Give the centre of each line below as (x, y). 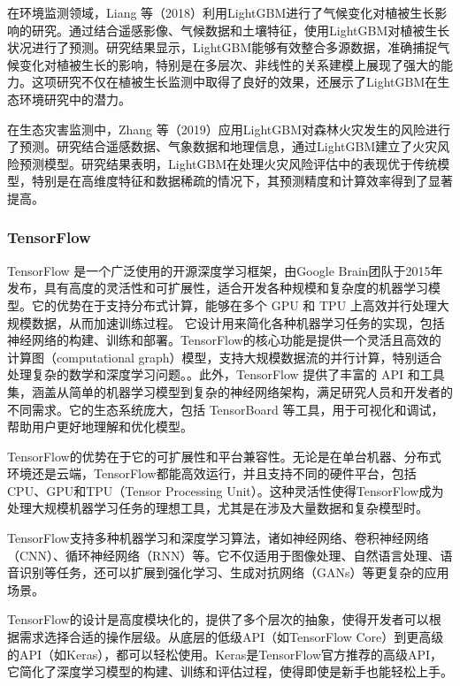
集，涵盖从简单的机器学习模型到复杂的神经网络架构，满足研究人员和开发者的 (230, 391)
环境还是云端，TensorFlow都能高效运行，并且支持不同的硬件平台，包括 (212, 473)
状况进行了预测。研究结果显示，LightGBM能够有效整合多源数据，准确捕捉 (222, 47)
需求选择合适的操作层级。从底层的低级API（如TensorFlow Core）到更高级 (231, 637)
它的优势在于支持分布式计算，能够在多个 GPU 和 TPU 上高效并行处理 (234, 305)
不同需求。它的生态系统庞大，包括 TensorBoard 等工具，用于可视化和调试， (226, 409)
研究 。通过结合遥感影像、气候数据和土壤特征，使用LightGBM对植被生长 (241, 30)
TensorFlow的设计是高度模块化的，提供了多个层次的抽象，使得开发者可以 (218, 619)
